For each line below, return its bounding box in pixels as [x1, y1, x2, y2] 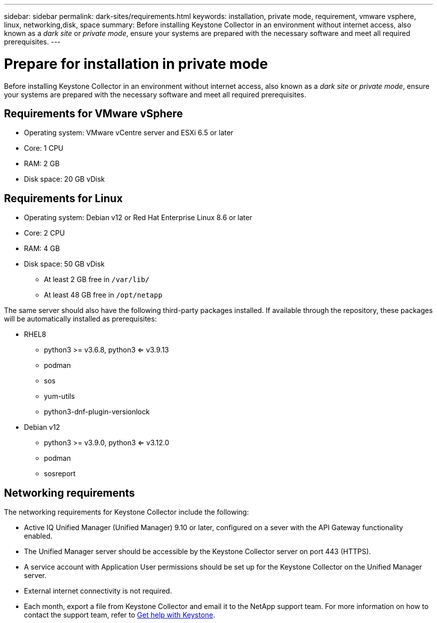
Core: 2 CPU [24, 229, 65, 238]
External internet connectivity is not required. [24, 587, 172, 596]
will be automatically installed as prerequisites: [4, 314, 157, 323]
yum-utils [44, 392, 75, 401]
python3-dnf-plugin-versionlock [44, 407, 150, 416]
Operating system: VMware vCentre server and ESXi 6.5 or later [24, 128, 233, 137]
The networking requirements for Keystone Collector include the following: [4, 508, 249, 517]
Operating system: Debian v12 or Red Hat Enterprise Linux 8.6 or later [24, 213, 252, 222]
